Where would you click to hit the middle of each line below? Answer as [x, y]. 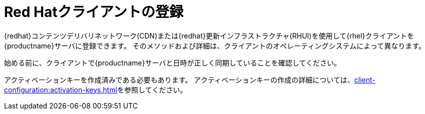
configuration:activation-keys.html [61, 89]
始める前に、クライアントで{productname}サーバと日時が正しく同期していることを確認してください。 [173, 62]
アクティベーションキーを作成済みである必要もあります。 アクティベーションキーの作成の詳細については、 [179, 79]
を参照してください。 [152, 89]
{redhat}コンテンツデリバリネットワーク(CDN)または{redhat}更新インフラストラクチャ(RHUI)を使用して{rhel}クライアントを [209, 35]
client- [365, 79]
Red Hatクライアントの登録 [94, 12]
